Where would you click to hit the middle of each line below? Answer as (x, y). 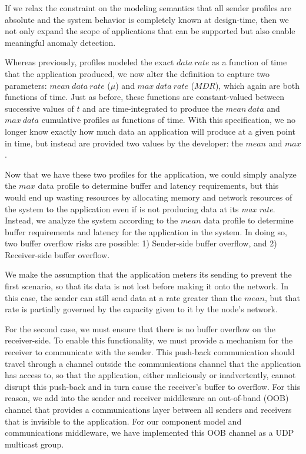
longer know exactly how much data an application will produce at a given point (150, 131)
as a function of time (250, 62)
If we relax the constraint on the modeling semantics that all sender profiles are (148, 8)
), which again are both (257, 85)
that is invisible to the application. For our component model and (123, 421)
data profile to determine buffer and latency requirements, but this (158, 186)
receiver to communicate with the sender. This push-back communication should (150, 352)
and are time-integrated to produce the (153, 108)
